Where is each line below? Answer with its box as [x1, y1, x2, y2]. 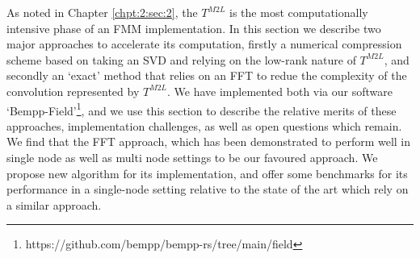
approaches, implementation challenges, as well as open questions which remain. [6, 117, 402, 134]
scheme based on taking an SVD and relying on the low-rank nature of [6, 51, 356, 68]
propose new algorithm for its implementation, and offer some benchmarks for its [6, 164, 408, 181]
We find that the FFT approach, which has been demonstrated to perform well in [6, 133, 411, 150]
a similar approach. [6, 196, 102, 213]
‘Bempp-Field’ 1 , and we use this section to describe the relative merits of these [6, 99, 397, 119]
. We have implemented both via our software [167, 82, 393, 99]
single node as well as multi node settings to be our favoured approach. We [6, 149, 378, 165]
